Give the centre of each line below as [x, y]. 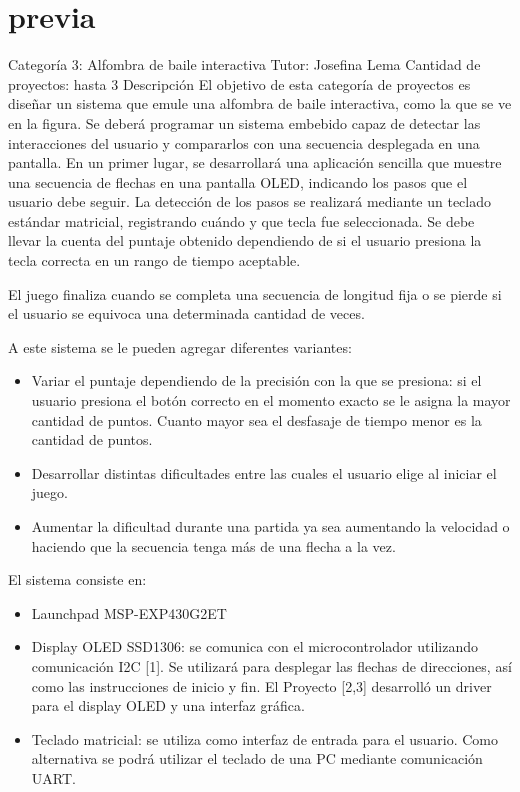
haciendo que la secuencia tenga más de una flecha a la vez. [213, 545]
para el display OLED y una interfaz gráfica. [168, 705]
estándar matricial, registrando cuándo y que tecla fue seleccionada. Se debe [241, 220]
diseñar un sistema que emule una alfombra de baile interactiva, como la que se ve [260, 103]
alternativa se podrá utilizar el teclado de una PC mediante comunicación [257, 758]
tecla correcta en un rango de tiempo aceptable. [154, 260]
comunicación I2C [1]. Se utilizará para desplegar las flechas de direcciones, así [271, 665]
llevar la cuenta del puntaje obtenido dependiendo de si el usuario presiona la [245, 240]
